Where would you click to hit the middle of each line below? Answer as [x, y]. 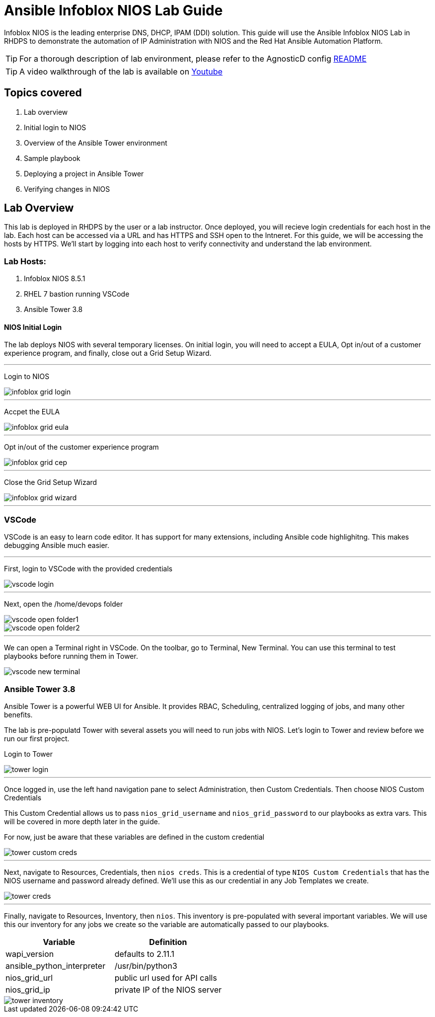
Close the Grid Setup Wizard [51, 482]
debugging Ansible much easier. [57, 546]
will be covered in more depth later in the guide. [82, 821]
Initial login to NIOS [55, 127]
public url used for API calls [166, 978]
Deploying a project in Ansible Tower [84, 173]
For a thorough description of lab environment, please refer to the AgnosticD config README [193, 58]
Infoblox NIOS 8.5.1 [55, 279]
